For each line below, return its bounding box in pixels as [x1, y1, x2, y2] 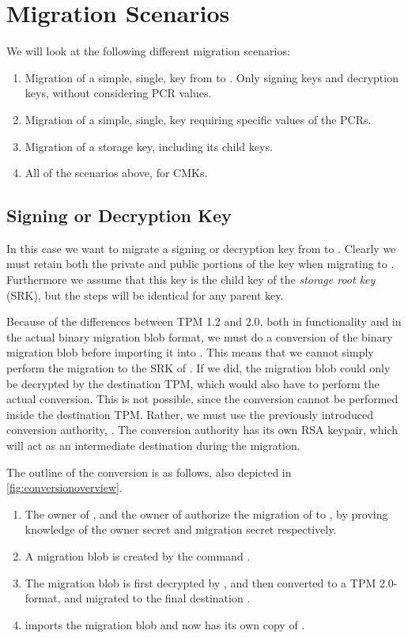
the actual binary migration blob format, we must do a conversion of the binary [6, 328, 393, 345]
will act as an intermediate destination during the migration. [6, 437, 300, 454]
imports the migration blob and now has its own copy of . [25, 616, 305, 632]
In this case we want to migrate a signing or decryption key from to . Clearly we [6, 240, 396, 256]
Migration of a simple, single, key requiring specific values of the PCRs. [25, 111, 372, 127]
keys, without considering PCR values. [25, 85, 212, 101]
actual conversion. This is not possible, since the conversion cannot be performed [6, 391, 399, 407]
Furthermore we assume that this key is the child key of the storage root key [6, 271, 376, 288]
